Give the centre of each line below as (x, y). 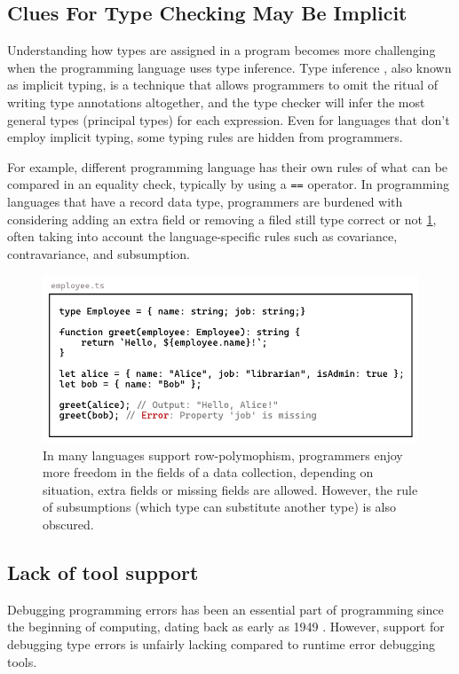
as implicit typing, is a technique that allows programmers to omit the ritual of (223, 85)
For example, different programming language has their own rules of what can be (228, 166)
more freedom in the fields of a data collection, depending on (208, 472)
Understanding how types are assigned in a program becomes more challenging (222, 50)
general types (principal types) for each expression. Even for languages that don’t (229, 119)
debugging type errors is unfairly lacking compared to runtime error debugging (222, 644)
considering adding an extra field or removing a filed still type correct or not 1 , (222, 219)
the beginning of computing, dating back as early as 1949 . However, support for (226, 627)
